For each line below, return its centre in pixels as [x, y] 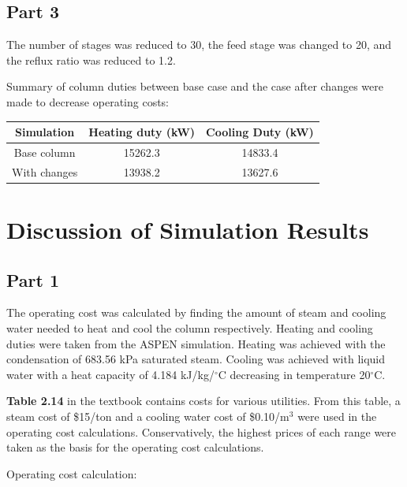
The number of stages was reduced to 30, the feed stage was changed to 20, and [199, 45]
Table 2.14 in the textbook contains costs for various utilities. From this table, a [203, 401]
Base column [45, 152]
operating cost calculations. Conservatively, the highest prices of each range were [202, 431]
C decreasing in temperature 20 [294, 374]
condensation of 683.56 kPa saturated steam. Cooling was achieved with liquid [196, 359]
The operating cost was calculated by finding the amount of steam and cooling [196, 312]
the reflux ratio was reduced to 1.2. [91, 59]
